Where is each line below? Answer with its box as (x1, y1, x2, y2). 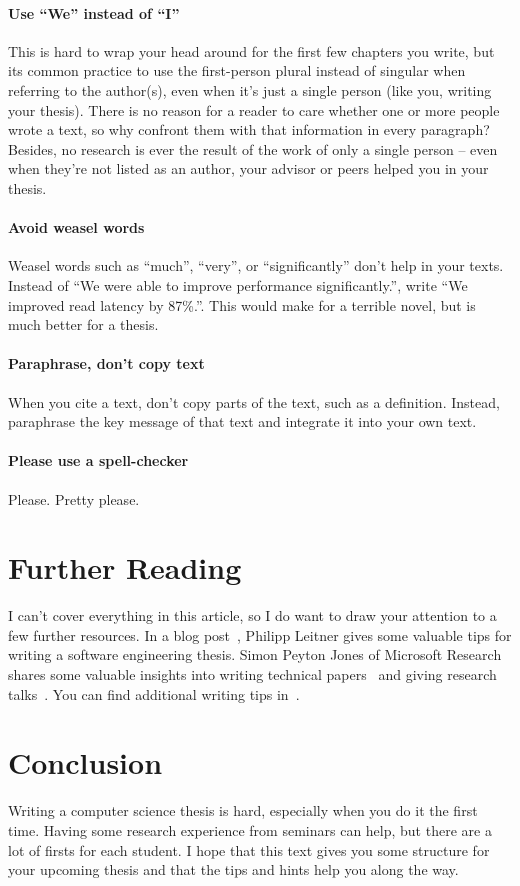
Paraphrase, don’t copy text (8, 353, 205, 374)
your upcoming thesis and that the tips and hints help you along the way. (8, 859, 459, 880)
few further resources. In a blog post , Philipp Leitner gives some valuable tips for (8, 624, 512, 645)
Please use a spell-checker (8, 450, 189, 471)
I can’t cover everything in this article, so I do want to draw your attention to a (8, 605, 497, 626)
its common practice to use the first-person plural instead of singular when (8, 60, 466, 81)
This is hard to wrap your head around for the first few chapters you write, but (8, 40, 495, 61)
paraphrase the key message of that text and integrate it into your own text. (8, 411, 477, 432)
